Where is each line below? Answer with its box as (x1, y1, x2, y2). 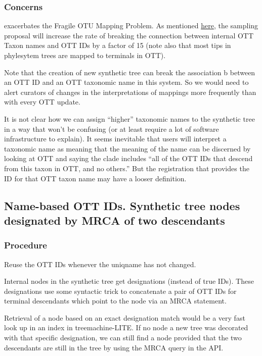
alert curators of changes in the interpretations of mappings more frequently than (4, 86, 256, 97)
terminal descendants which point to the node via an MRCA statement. (4, 295, 227, 306)
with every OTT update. (4, 96, 80, 107)
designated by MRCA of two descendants (4, 212, 225, 228)
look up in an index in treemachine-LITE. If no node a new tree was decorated (4, 322, 248, 333)
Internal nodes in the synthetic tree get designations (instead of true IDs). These (4, 276, 254, 286)
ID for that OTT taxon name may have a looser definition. (4, 173, 187, 183)
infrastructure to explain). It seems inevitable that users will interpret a (4, 133, 227, 144)
